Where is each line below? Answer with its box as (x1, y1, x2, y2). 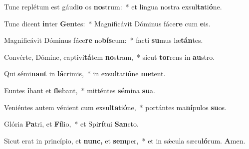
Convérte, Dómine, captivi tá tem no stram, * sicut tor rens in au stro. (4, 51, 215, 62)
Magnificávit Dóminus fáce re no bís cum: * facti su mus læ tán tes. (4, 35, 203, 45)
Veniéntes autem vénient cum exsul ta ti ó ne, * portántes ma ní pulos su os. (4, 102, 227, 112)
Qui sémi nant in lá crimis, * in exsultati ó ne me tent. (4, 68, 166, 79)
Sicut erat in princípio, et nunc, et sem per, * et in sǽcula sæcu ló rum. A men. (4, 135, 246, 146)
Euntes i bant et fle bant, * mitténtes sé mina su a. (4, 85, 155, 95)
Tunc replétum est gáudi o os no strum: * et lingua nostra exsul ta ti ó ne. (4, 1, 222, 11)
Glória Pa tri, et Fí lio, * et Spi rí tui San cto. (4, 119, 139, 129)
